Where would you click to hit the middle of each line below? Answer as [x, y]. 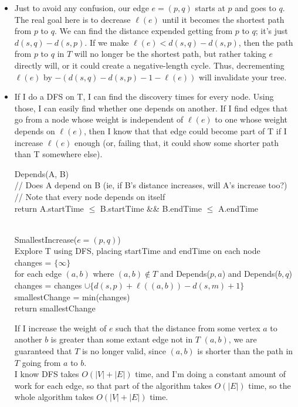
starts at [210, 8]
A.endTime [238, 208]
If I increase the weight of [60, 328]
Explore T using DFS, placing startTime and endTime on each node [137, 251]
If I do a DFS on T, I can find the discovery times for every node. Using [144, 96]
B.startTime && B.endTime [151, 208]
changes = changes [48, 285]
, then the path [266, 42]
